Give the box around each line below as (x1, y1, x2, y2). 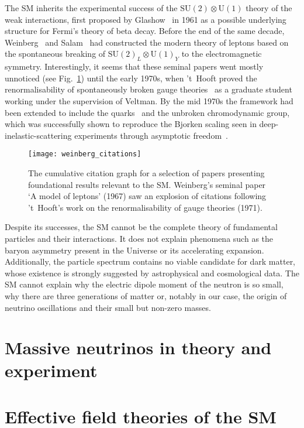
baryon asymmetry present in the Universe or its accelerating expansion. (5, 244, 264, 256)
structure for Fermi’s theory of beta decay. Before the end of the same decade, (5, 25, 285, 37)
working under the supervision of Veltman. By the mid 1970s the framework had (5, 94, 293, 107)
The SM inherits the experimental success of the (5, 2, 178, 13)
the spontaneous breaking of (5, 47, 106, 60)
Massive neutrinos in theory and (5, 335, 272, 359)
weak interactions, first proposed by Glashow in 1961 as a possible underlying (5, 13, 286, 25)
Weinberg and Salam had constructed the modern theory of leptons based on (5, 36, 289, 48)
